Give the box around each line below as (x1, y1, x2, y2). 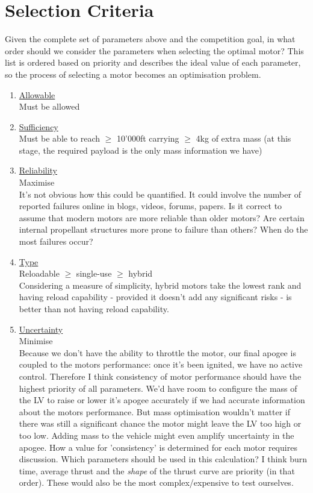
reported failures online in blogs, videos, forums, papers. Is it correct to (19, 199, 282, 212)
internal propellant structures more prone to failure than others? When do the (19, 223, 308, 236)
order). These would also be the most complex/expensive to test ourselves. (19, 476, 294, 489)
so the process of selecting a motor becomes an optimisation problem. (5, 68, 261, 80)
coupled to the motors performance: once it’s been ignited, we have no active (19, 358, 303, 371)
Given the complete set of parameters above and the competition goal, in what (5, 33, 296, 45)
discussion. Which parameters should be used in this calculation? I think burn (19, 453, 308, 465)
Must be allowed (19, 100, 80, 113)
